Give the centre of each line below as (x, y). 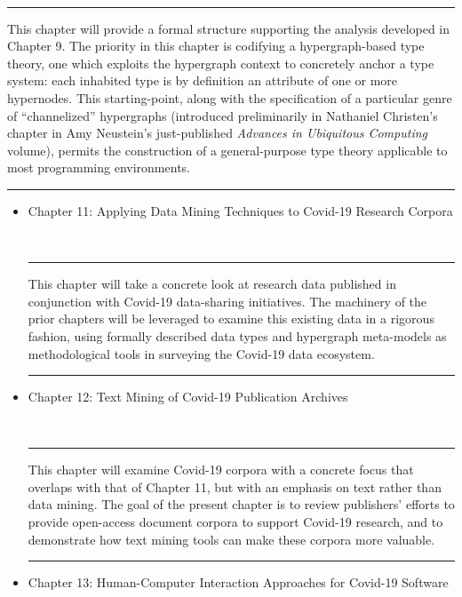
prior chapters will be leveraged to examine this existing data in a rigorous (231, 318)
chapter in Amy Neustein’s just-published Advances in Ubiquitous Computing (217, 133)
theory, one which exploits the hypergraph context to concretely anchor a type (221, 63)
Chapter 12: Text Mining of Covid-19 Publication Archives (188, 397)
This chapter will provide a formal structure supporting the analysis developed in (229, 28)
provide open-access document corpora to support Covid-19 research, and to (235, 522)
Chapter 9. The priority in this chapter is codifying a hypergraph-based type (216, 46)
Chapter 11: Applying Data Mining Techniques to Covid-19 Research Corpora (240, 210)
